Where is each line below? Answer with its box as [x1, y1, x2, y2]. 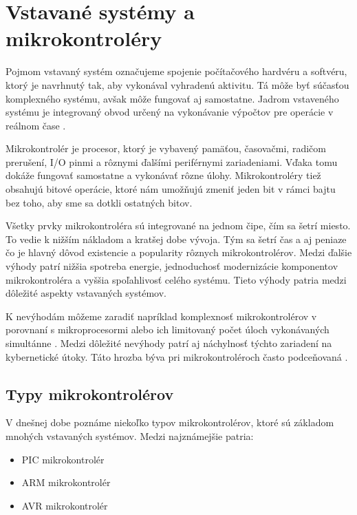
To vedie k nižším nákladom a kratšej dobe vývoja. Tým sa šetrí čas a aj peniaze [6, 231, 347, 246]
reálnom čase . [6, 118, 66, 132]
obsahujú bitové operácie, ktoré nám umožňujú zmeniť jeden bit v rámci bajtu [6, 182, 336, 196]
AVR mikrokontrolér [21, 498, 108, 512]
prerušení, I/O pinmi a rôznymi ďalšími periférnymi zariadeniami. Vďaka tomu [6, 154, 338, 169]
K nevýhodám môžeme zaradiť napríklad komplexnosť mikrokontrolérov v [6, 308, 317, 323]
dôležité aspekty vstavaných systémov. [6, 286, 166, 300]
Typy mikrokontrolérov [6, 383, 174, 404]
